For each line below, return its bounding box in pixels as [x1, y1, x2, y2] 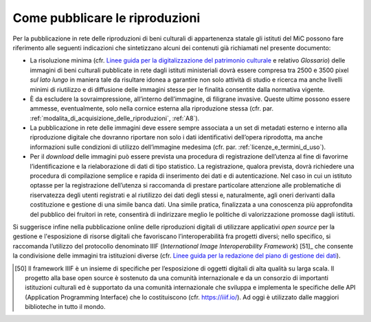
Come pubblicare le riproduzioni [12, 10, 201, 25]
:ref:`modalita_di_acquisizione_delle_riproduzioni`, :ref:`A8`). [30, 114, 200, 122]
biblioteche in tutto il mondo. [25, 303, 106, 311]
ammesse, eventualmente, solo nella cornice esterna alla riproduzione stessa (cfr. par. [30, 104, 274, 113]
